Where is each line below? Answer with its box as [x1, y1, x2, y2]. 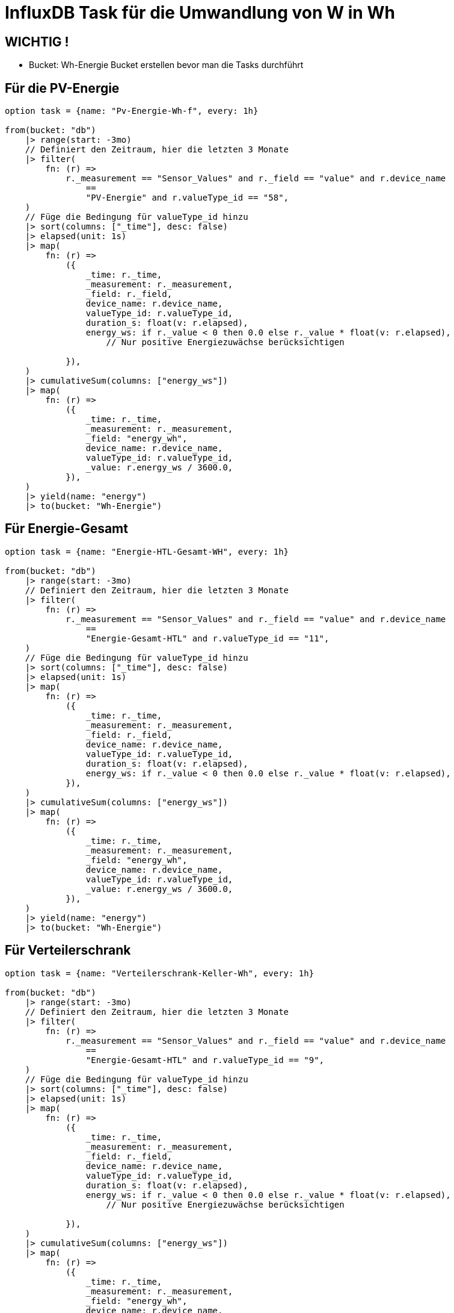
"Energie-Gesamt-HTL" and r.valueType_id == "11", [85, 633, 330, 643]
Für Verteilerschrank [5, 943, 131, 958]
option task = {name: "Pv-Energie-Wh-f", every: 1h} [5, 106, 259, 116]
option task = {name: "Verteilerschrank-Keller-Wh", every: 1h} [5, 968, 314, 978]
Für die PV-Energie [5, 80, 120, 96]
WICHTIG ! [5, 34, 69, 49]
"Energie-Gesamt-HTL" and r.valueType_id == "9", [85, 1055, 325, 1065]
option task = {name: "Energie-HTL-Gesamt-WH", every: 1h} [5, 546, 289, 557]
